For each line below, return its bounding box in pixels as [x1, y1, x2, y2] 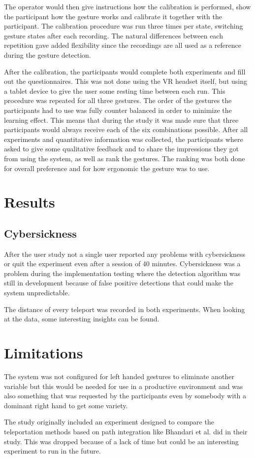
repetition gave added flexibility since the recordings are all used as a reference [4, 40, 241, 50]
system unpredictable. [4, 287, 70, 298]
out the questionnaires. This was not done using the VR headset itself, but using [4, 76, 247, 86]
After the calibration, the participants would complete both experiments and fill [4, 66, 246, 76]
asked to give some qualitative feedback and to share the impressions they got [4, 143, 239, 154]
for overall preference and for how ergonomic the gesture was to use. [4, 163, 210, 173]
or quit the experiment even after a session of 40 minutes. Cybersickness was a [4, 258, 241, 269]
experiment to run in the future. [4, 446, 101, 456]
